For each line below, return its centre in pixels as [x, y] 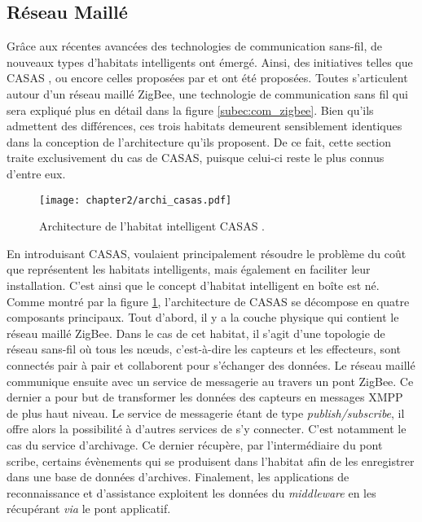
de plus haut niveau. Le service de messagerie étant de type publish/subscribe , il [206, 412]
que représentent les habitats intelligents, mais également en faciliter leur [189, 269]
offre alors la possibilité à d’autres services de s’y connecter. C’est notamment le [207, 429]
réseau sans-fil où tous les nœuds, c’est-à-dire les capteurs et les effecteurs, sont [204, 349]
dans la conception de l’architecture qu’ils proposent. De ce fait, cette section [199, 141]
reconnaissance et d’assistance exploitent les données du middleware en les [191, 492]
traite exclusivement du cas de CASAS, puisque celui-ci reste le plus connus [196, 158]
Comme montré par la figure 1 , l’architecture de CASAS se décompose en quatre [208, 301]
